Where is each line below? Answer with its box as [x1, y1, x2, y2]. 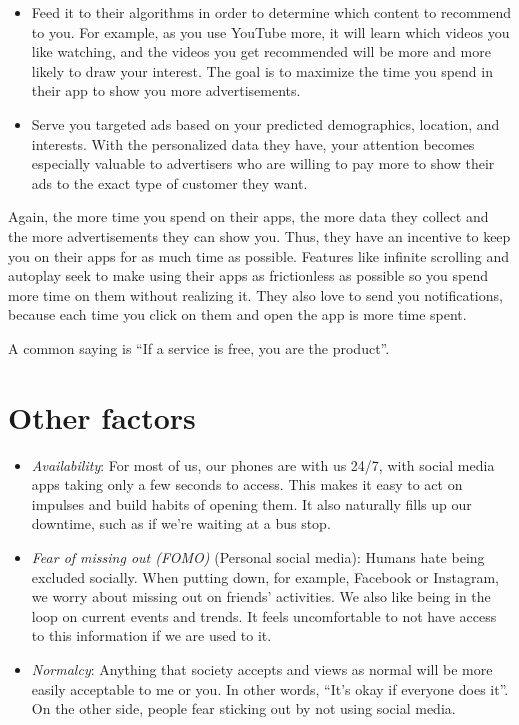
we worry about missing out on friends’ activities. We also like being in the [31, 586, 491, 607]
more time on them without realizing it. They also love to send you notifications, [8, 284, 503, 305]
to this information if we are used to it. [31, 625, 272, 646]
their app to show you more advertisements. [31, 80, 301, 101]
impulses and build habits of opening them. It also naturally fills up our [31, 493, 472, 514]
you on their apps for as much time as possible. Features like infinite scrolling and [8, 245, 510, 266]
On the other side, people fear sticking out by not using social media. [31, 698, 456, 719]
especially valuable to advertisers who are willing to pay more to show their [31, 153, 495, 174]
